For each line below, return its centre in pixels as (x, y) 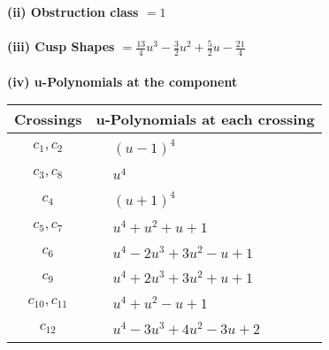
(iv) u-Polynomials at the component (122, 81)
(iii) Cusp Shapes (61, 46)
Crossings (48, 119)
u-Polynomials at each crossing (205, 119)
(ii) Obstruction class (73, 11)
